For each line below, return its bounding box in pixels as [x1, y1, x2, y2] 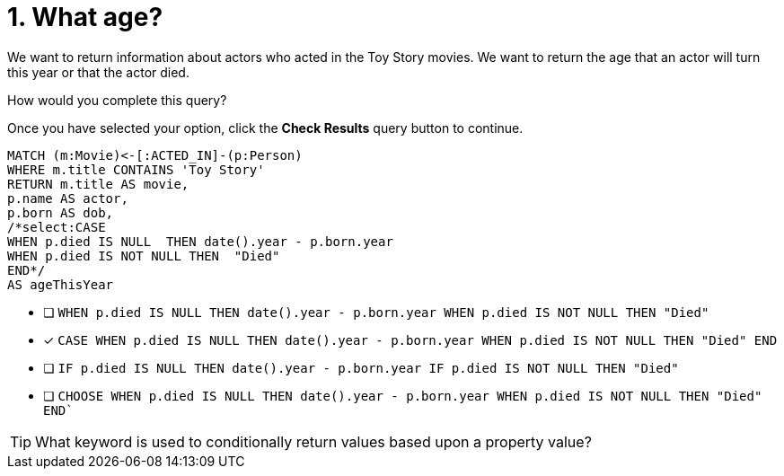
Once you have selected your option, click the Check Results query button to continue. [7, 119, 524, 136]
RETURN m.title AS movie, [7, 176, 189, 191]
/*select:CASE [7, 219, 106, 234]
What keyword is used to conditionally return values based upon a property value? [35, 432, 592, 451]
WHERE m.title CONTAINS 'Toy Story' [7, 162, 265, 177]
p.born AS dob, [7, 205, 114, 220]
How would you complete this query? [7, 92, 227, 108]
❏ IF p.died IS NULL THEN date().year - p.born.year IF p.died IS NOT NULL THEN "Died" [43, 359, 679, 375]
